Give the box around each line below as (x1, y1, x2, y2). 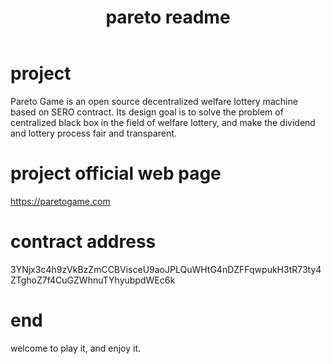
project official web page (10, 162, 222, 185)
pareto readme (105, 6, 231, 29)
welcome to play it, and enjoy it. (10, 342, 142, 354)
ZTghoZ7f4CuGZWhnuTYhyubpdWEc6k (10, 274, 176, 286)
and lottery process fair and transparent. (10, 127, 177, 139)
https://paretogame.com (10, 195, 111, 207)
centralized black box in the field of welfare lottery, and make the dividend (10, 116, 316, 128)
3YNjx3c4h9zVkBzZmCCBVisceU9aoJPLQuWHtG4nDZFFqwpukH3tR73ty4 (10, 263, 322, 275)
